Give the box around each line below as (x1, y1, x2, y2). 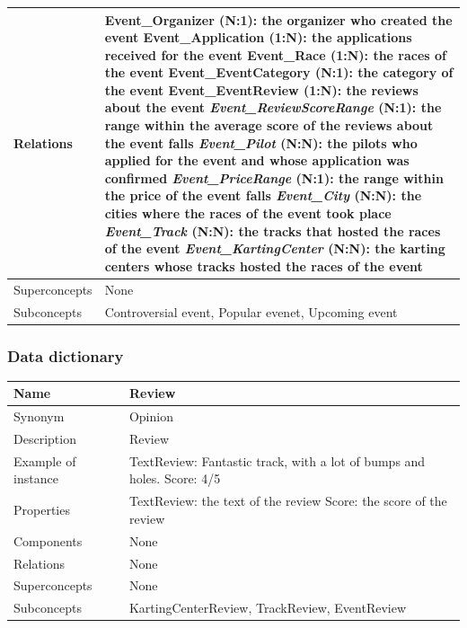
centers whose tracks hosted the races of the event (104, 256, 423, 275)
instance (13, 469, 58, 488)
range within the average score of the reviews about (104, 116, 434, 135)
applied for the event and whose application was (104, 151, 410, 170)
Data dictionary (7, 344, 124, 367)
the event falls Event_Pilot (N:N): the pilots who (104, 133, 418, 152)
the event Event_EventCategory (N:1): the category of (104, 63, 454, 82)
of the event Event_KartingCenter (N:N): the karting (104, 239, 445, 258)
